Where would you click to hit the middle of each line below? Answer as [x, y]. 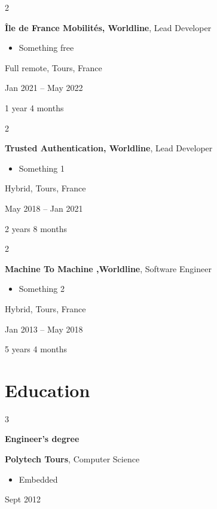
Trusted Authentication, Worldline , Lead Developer [109, 148]
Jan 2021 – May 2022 [44, 88]
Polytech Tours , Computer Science [72, 459]
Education [48, 390]
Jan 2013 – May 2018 [44, 329]
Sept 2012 [23, 499]
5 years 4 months [36, 349]
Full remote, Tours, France [54, 67]
